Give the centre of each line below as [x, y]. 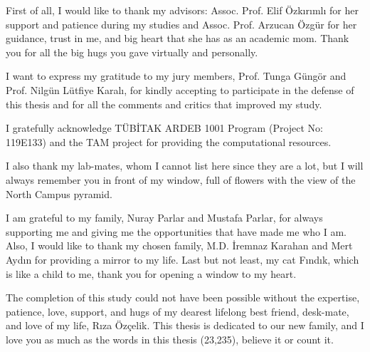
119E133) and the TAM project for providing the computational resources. [169, 141]
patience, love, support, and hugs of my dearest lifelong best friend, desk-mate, [178, 311]
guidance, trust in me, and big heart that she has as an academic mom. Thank [178, 38]
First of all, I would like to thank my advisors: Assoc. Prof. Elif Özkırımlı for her [182, 10]
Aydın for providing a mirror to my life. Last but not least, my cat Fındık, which [183, 259]
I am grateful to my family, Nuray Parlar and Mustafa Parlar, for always [164, 218]
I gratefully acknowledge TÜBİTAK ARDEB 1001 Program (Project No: [165, 128]
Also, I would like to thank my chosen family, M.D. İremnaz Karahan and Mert [179, 245]
